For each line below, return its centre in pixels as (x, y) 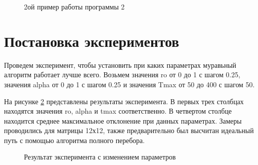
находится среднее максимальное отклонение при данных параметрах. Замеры (123, 120)
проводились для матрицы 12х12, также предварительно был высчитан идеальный (129, 130)
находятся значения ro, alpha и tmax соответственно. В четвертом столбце (118, 111)
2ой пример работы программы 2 (74, 6)
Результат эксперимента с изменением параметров (100, 157)
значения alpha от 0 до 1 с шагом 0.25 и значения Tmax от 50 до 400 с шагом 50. (129, 84)
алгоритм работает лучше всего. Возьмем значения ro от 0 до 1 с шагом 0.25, (122, 75)
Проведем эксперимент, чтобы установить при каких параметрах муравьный (120, 65)
